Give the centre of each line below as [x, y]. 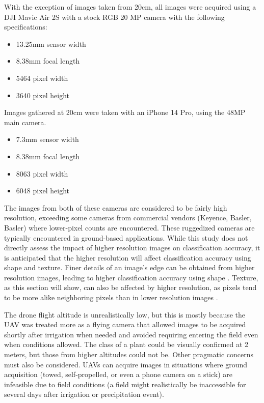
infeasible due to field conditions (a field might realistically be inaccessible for [125, 384]
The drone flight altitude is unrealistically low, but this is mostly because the [125, 314]
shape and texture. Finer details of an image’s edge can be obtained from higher [129, 267]
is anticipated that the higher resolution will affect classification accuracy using [128, 257]
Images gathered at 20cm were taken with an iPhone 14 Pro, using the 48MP [125, 112]
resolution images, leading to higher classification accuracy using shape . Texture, [131, 277]
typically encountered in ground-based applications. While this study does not [126, 237]
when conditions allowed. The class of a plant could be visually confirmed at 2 [126, 344]
